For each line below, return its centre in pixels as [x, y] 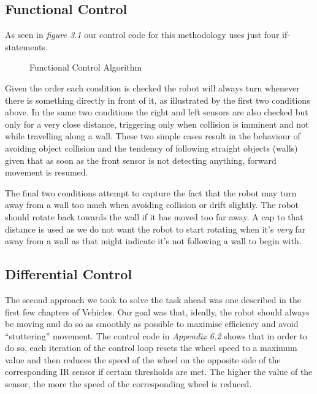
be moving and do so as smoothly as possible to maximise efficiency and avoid [152, 324]
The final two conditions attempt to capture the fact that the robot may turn [151, 192]
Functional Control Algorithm [86, 67]
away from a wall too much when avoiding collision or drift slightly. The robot [152, 205]
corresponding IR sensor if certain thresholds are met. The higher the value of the [159, 372]
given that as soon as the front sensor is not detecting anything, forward [141, 160]
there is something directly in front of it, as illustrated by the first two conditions [158, 100]
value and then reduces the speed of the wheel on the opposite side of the [143, 359]
